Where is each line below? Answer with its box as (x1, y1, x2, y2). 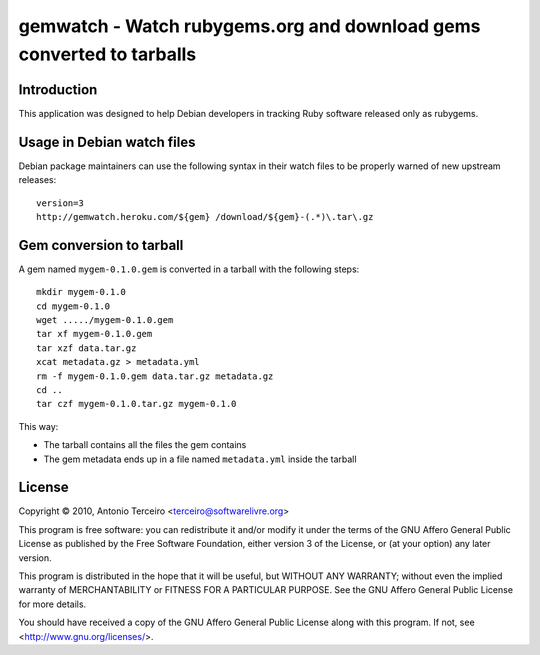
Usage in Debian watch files (18, 133, 196, 150)
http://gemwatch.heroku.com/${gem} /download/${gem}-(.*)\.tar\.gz (36, 211, 374, 222)
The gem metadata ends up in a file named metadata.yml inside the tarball (43, 453, 357, 465)
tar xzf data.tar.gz (36, 342, 137, 354)
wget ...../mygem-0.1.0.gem (36, 315, 174, 326)
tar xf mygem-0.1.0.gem (36, 328, 153, 340)
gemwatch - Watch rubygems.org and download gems (18, 15, 481, 37)
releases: (18, 174, 57, 186)
